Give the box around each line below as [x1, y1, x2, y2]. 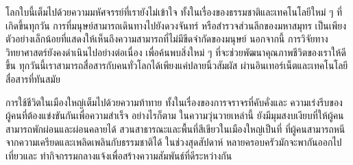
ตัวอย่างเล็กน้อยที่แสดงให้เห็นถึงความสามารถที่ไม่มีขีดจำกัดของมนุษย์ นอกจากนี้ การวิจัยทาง [5, 31, 328, 46]
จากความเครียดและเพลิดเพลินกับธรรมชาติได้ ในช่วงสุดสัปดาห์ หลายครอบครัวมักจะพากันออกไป [5, 135, 342, 149]
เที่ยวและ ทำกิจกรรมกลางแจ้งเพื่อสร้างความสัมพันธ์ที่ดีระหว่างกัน [5, 148, 232, 162]
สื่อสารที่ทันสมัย [5, 71, 60, 86]
